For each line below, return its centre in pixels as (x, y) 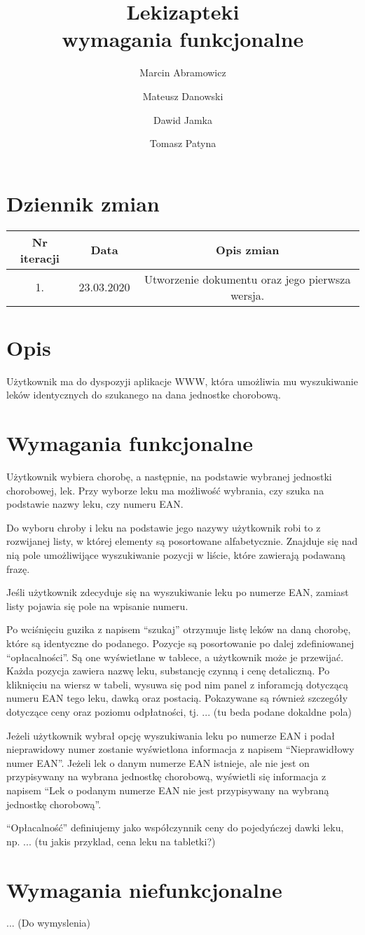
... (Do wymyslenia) (49, 923)
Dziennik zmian (83, 203)
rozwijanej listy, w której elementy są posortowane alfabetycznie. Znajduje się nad (182, 541)
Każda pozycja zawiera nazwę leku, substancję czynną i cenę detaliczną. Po (168, 671)
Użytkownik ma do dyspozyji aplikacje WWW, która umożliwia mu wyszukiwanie (182, 381)
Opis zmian (248, 250)
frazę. (18, 568)
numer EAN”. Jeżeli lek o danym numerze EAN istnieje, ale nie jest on (158, 762)
